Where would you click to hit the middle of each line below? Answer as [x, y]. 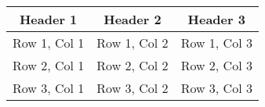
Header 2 [132, 19]
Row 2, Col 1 [49, 65]
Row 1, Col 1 [49, 43]
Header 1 [48, 19]
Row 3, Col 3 [216, 88]
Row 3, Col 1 [49, 88]
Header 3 [216, 19]
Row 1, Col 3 [216, 43]
